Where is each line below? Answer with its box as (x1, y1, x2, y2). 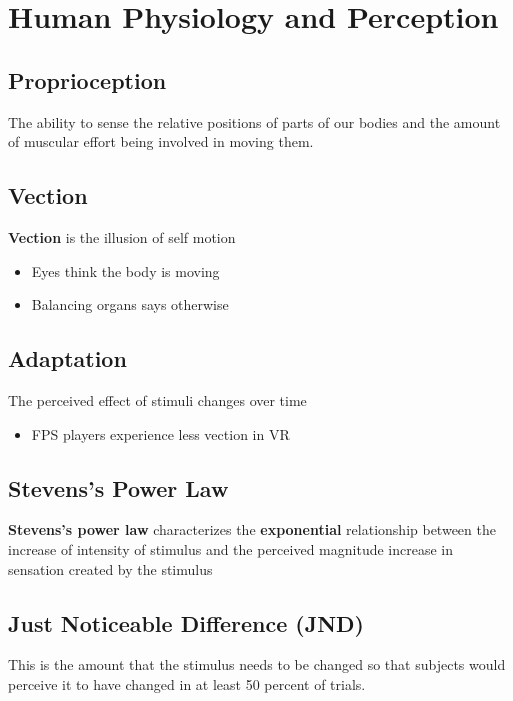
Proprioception (8, 64, 167, 95)
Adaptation (8, 343, 127, 374)
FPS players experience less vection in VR (31, 423, 290, 444)
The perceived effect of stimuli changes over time (8, 389, 307, 410)
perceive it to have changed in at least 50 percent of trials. (8, 673, 366, 694)
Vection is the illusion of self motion (8, 226, 236, 247)
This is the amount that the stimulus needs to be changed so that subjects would (8, 654, 506, 675)
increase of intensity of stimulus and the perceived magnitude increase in (8, 538, 453, 559)
